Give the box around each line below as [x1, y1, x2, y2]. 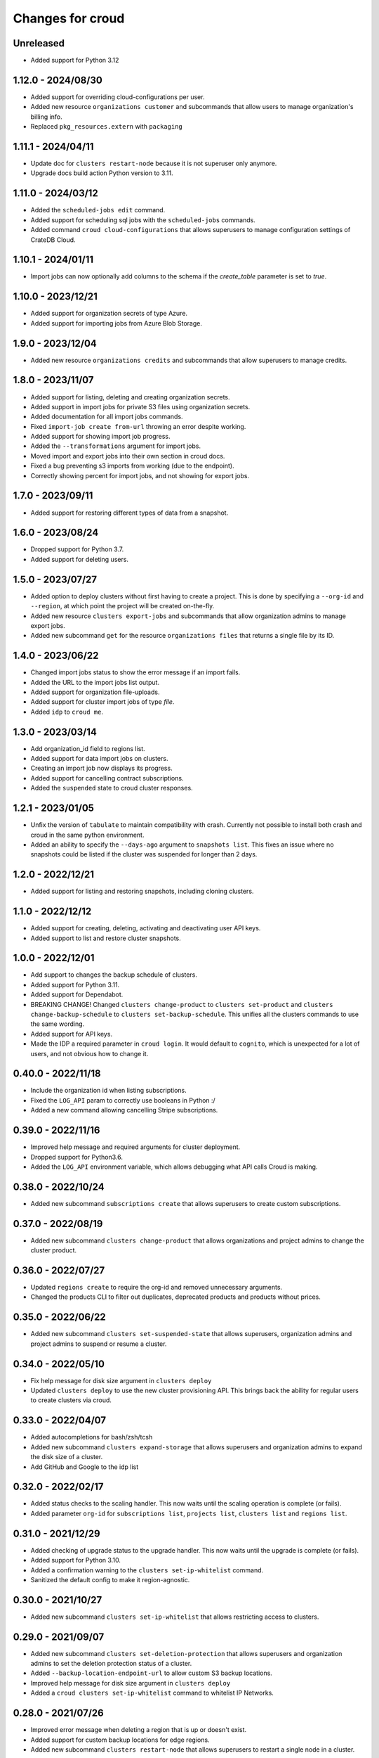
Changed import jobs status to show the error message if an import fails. [30, 668, 241, 676]
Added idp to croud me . [30, 707, 103, 716]
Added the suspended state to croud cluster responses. [30, 784, 193, 793]
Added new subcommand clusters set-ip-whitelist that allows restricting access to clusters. [30, 1612, 319, 1621]
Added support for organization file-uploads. [30, 688, 160, 696]
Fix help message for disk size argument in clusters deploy [30, 1376, 212, 1385]
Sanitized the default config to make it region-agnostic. [30, 1575, 190, 1584]
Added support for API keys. [30, 1029, 112, 1038]
